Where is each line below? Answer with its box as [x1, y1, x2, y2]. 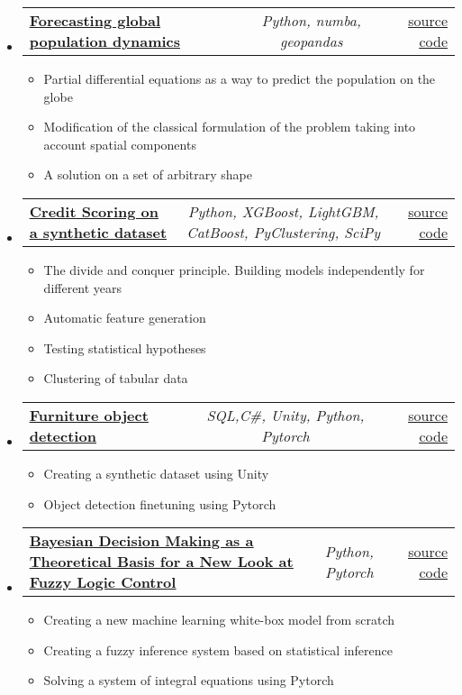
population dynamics [29, 31, 181, 51]
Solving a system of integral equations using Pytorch [43, 671, 334, 690]
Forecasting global [29, 10, 161, 31]
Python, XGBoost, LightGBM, [187, 200, 379, 222]
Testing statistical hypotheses [43, 338, 206, 357]
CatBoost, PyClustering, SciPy [186, 221, 380, 242]
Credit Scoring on [29, 200, 159, 222]
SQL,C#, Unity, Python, [206, 404, 365, 425]
